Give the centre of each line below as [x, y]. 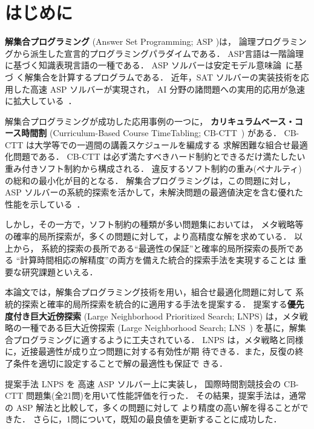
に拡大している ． [41, 101]
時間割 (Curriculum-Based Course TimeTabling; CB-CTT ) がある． [151, 133]
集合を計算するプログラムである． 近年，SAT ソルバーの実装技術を [167, 77]
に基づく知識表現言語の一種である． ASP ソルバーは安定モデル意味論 [143, 65]
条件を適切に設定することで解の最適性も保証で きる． [120, 363]
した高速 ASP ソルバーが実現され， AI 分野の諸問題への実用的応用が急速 [159, 89]
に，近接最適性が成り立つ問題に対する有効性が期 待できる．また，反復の [150, 351]
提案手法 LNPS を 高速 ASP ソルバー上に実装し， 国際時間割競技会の [143, 383]
